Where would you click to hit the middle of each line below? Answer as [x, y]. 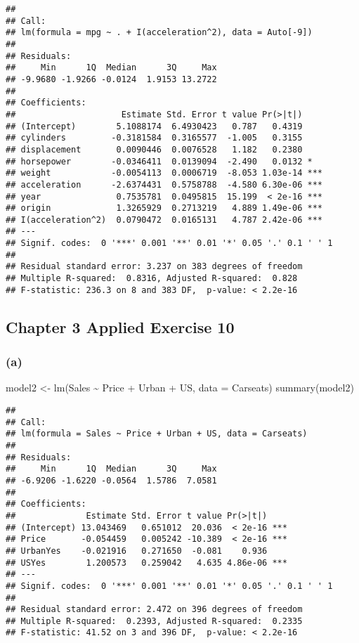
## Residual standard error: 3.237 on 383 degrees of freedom [154, 267]
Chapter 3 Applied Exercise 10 [120, 326]
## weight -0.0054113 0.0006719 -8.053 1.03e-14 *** [164, 173]
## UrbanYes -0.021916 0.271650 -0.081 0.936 [137, 551]
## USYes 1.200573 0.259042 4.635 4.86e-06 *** [146, 563]
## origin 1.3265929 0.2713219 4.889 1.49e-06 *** [164, 208]
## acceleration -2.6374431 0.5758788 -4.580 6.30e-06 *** [164, 184]
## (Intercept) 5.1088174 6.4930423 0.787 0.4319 [154, 126]
